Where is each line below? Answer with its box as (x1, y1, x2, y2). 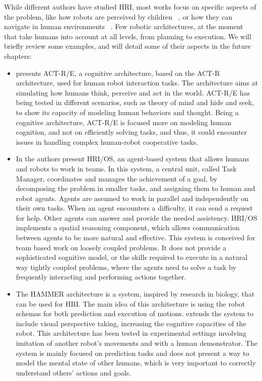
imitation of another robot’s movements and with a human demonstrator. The (16, 338, 257, 348)
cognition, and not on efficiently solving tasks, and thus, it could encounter (16, 127, 247, 137)
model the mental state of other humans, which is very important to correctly (16, 357, 256, 368)
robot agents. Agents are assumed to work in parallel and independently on (16, 193, 249, 203)
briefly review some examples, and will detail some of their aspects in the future (4, 41, 251, 51)
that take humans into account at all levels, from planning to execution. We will (4, 31, 251, 41)
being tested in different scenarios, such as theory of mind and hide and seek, (16, 97, 254, 108)
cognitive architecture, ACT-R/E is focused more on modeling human (16, 117, 232, 127)
